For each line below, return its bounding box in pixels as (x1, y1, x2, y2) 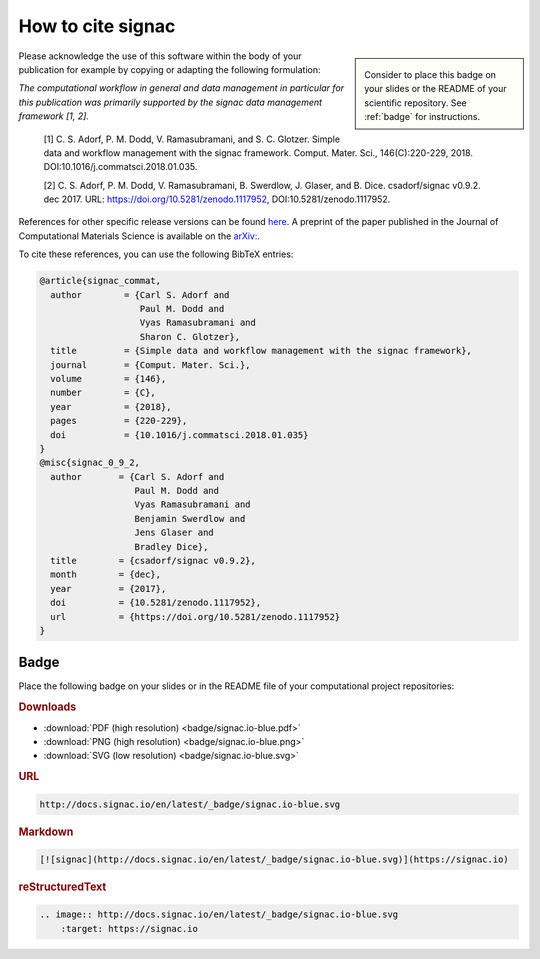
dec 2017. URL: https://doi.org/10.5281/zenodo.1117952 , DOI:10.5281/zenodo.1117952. (43, 193, 391, 205)
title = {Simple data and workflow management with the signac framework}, (50, 345, 472, 357)
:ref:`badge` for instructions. (364, 111, 480, 123)
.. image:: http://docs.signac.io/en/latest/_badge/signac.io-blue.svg (39, 909, 399, 920)
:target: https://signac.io (60, 923, 199, 934)
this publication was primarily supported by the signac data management (18, 96, 323, 108)
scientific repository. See (364, 96, 467, 109)
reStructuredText (18, 880, 107, 894)
